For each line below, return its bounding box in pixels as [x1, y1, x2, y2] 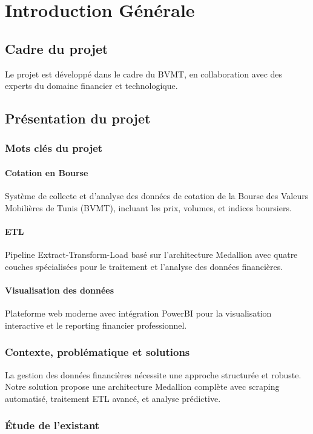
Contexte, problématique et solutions [5, 344, 190, 360]
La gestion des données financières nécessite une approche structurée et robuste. [5, 368, 301, 381]
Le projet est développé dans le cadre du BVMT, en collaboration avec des [5, 67, 283, 80]
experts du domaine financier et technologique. [5, 79, 178, 92]
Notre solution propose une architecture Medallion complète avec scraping [5, 380, 280, 393]
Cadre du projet [5, 39, 108, 58]
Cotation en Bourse [5, 166, 88, 179]
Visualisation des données [5, 283, 114, 296]
